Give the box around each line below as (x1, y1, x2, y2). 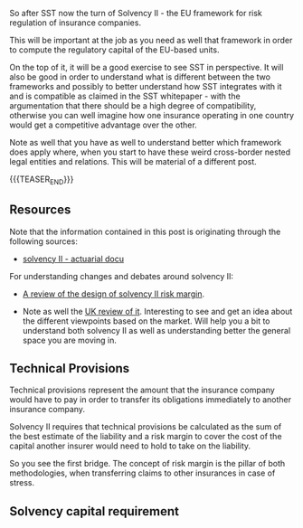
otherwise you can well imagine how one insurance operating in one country (9, 110, 295, 120)
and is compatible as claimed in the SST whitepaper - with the (9, 90, 241, 101)
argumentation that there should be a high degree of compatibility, (9, 100, 257, 111)
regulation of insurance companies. (9, 17, 142, 28)
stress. (9, 477, 34, 488)
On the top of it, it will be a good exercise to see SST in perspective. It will (9, 62, 284, 72)
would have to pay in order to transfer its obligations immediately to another (9, 394, 292, 405)
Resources (9, 203, 71, 218)
